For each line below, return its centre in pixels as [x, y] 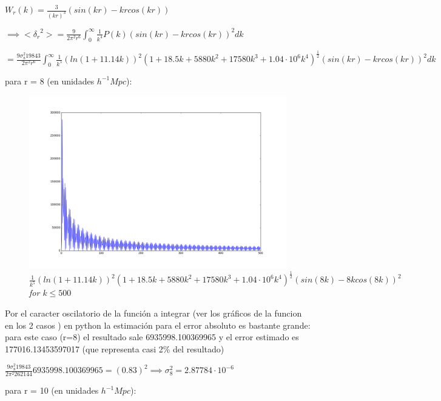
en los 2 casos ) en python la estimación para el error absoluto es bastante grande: [158, 325]
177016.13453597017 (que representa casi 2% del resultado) [115, 348]
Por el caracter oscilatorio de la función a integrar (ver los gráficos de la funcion [153, 313]
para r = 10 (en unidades [52, 390]
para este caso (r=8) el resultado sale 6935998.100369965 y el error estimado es [152, 337]
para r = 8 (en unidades [50, 81]
